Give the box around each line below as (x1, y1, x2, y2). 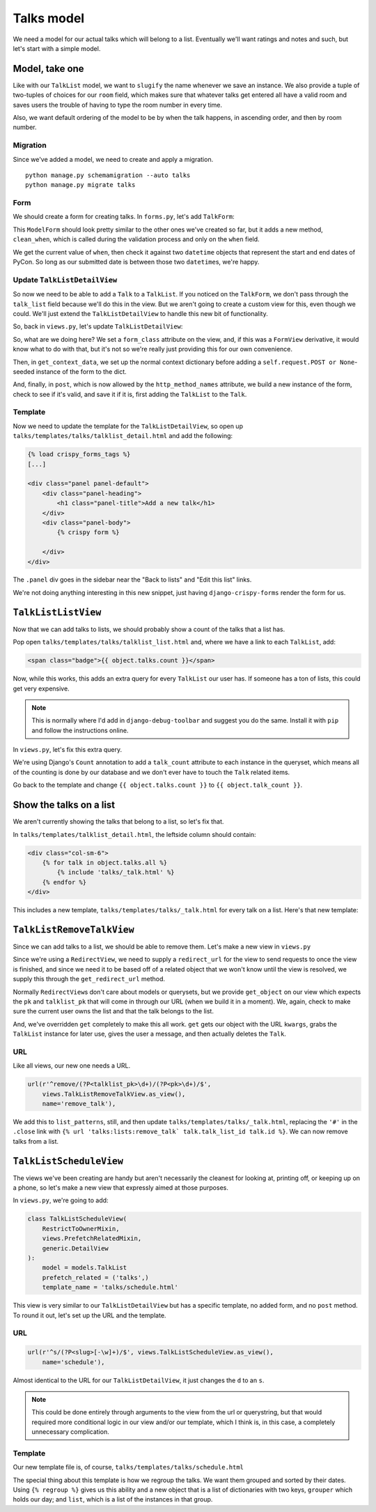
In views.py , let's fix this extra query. (13, 746, 122, 754)
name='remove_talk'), (42, 1100, 116, 1108)
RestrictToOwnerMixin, (42, 1225, 120, 1232)
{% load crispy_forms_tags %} (27, 451, 131, 458)
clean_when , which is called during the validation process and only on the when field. (13, 235, 260, 243)
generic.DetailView (42, 1244, 109, 1252)
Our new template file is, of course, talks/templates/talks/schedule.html (13, 1463, 244, 1472)
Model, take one (13, 63, 84, 75)
